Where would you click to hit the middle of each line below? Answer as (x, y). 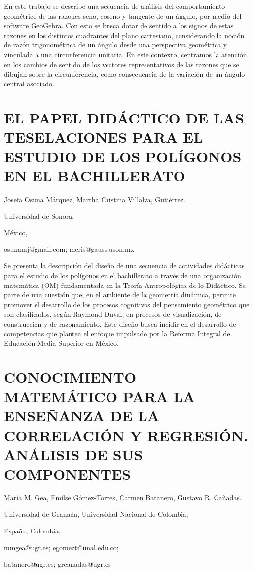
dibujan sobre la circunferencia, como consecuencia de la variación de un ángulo (125, 74)
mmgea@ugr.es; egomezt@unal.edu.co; (61, 547)
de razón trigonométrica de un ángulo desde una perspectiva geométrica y (116, 45)
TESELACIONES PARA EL (104, 137)
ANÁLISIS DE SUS (73, 454)
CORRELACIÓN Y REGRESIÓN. (126, 435)
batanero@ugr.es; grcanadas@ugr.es (57, 564)
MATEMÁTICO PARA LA (100, 396)
